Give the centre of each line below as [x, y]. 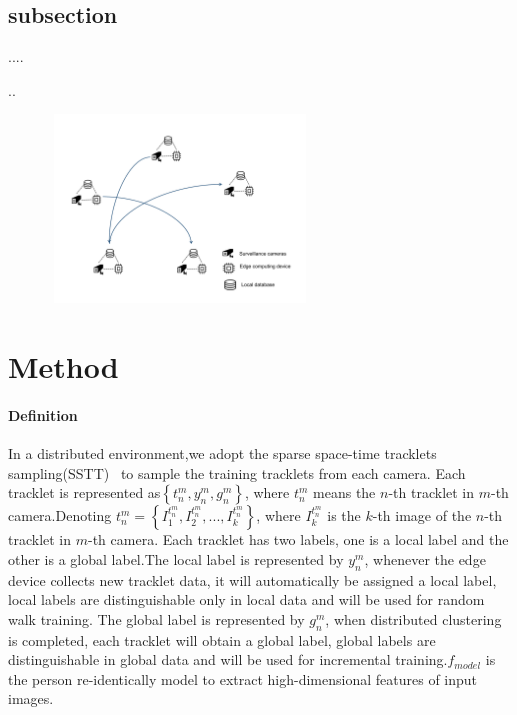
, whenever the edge [425, 558]
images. [31, 698]
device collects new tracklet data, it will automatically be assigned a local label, [252, 579]
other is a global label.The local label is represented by [176, 558]
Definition [43, 414]
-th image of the [422, 515]
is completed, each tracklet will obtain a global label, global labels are [222, 639]
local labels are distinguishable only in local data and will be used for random [246, 599]
